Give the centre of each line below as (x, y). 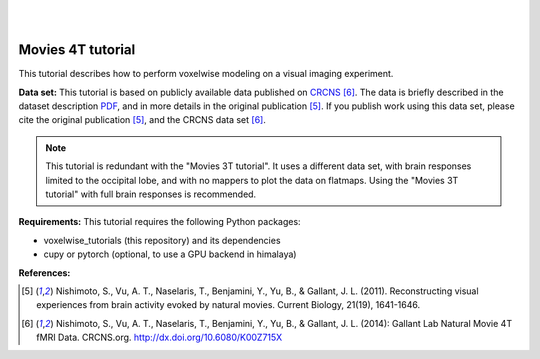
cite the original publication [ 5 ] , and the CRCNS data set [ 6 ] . (142, 120)
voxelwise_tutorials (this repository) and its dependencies (162, 240)
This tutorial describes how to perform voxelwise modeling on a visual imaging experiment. (206, 74)
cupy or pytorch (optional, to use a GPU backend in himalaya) (170, 254)
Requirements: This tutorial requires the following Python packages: (159, 222)
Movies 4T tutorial (77, 50)
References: (44, 272)
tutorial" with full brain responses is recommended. (151, 194)
